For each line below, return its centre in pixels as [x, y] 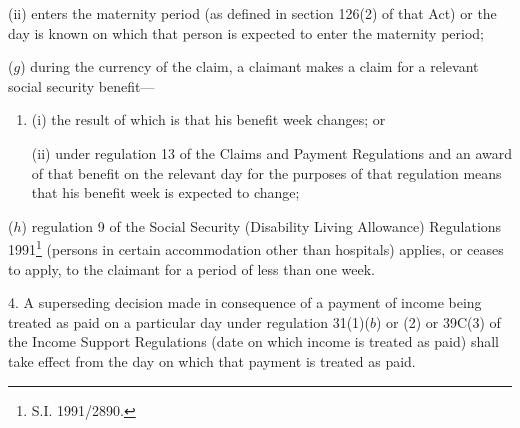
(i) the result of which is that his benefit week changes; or [208, 119]
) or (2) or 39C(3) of [438, 321]
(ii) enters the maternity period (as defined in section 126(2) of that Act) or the [252, 13]
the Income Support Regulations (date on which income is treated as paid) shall [253, 341]
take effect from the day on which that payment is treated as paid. [212, 360]
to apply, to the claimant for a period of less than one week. [191, 268]
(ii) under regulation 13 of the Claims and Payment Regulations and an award [271, 152]
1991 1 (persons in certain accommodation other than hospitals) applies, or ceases [256, 247]
